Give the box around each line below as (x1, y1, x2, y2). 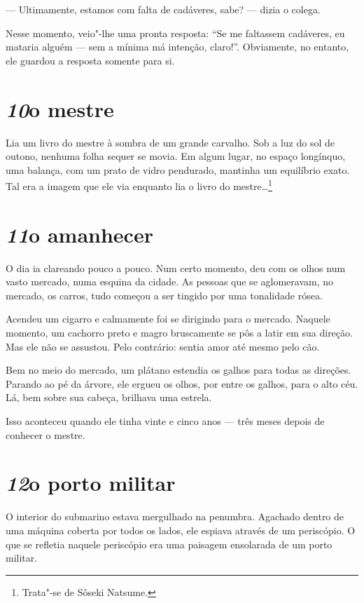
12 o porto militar (6, 468, 176, 498)
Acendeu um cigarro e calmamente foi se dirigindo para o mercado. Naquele (6, 311, 330, 326)
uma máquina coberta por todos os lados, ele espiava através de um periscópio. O (6, 522, 356, 537)
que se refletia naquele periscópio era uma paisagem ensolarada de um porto (6, 536, 332, 551)
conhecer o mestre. (6, 427, 85, 442)
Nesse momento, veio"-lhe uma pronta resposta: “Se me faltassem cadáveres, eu (6, 25, 345, 40)
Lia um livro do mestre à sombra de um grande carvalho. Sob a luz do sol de (6, 135, 335, 149)
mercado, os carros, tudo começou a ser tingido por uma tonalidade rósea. (6, 287, 323, 302)
